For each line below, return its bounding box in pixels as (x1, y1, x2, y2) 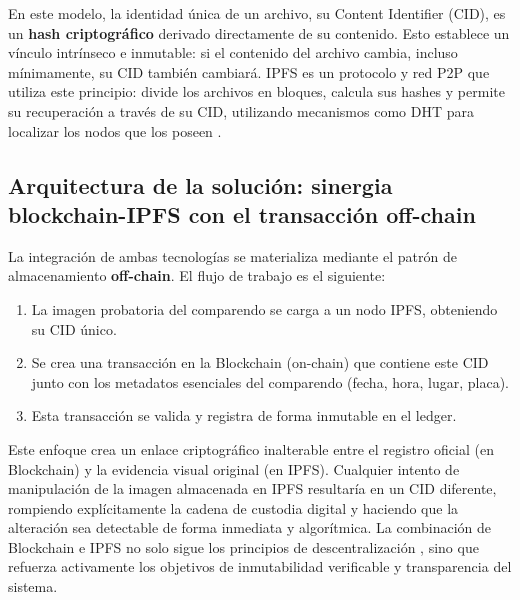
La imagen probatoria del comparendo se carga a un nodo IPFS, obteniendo (31, 298, 498, 319)
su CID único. (31, 318, 117, 339)
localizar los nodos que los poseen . (8, 120, 222, 141)
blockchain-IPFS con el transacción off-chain (8, 198, 476, 229)
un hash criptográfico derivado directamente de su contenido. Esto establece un (8, 22, 510, 43)
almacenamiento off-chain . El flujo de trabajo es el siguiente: (8, 265, 386, 286)
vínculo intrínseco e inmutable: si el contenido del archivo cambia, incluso (8, 42, 458, 63)
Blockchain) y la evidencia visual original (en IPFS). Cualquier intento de (8, 458, 460, 479)
